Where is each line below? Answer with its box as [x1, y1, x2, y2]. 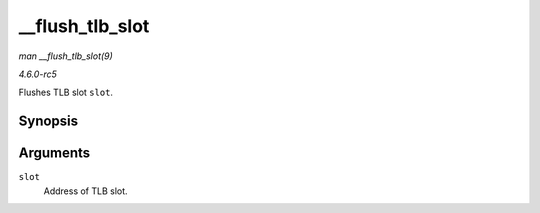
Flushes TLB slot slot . [18, 86, 114, 99]
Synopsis [18, 113, 79, 130]
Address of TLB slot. [43, 185, 129, 197]
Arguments [18, 145, 91, 162]
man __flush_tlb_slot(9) [18, 50, 114, 62]
